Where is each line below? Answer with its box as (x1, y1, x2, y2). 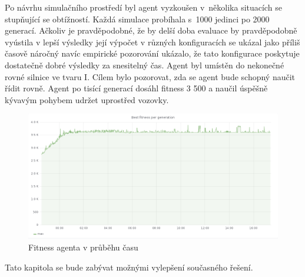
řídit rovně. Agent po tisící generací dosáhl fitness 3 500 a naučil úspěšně (5, 82, 268, 94)
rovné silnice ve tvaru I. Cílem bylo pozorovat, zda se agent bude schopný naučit (5, 70, 296, 83)
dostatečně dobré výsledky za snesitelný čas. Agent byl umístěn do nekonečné (5, 58, 284, 71)
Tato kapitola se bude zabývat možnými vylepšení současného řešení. (5, 260, 253, 273)
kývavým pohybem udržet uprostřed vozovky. (5, 93, 169, 105)
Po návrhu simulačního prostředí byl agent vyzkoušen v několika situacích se (5, 1, 282, 13)
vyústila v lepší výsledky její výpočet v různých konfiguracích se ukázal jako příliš (5, 35, 300, 48)
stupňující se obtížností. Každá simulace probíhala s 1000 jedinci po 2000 (5, 12, 270, 25)
